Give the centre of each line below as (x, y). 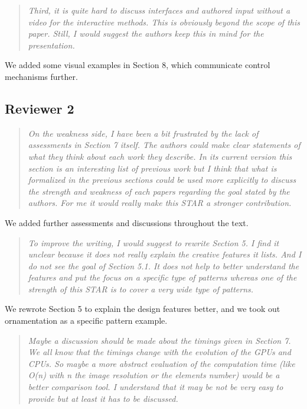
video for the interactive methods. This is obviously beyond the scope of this (164, 22)
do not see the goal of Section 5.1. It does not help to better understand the (164, 265)
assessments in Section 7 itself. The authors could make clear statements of (164, 145)
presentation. (51, 45)
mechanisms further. (41, 76)
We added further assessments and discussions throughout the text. (127, 222)
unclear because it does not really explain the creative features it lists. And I (165, 254)
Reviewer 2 (40, 108)
